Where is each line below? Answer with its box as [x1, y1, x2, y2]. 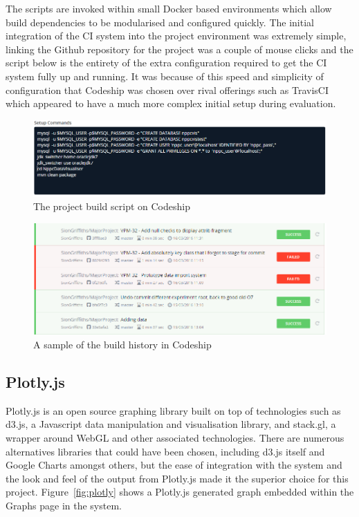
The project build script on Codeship [33, 199, 190, 214]
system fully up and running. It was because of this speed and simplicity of [6, 68, 324, 83]
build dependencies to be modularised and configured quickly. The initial [6, 15, 314, 29]
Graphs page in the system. [6, 498, 122, 512]
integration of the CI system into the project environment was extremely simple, [6, 28, 347, 43]
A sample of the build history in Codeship [33, 337, 212, 351]
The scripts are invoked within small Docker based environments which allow [6, 1, 332, 15]
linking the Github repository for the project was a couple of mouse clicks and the [6, 41, 353, 56]
